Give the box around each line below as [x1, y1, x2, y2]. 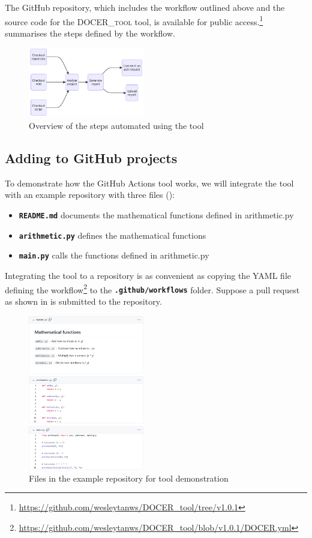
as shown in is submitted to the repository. [5, 294, 162, 307]
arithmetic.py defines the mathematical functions [19, 229, 206, 241]
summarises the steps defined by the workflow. [5, 26, 175, 39]
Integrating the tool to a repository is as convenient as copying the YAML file [5, 269, 291, 282]
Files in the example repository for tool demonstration [29, 471, 229, 484]
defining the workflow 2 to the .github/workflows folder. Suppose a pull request [5, 281, 300, 296]
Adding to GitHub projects [5, 149, 178, 167]
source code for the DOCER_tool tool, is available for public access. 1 [5, 13, 263, 28]
